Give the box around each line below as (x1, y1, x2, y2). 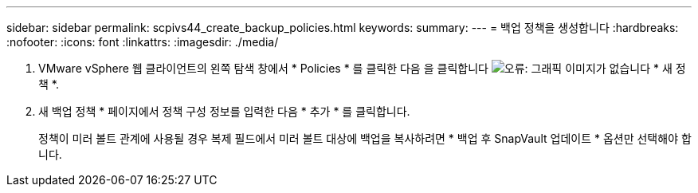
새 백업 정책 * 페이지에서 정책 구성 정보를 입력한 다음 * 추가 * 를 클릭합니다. (38, 104, 410, 118)
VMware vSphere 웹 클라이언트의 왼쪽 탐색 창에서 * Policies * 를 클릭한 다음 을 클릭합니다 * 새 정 (38, 61, 686, 75)
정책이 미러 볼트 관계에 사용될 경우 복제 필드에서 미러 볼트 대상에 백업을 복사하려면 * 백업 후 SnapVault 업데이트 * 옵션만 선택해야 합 (38, 132, 692, 145)
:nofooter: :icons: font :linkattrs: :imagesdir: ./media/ (6, 35, 279, 49)
